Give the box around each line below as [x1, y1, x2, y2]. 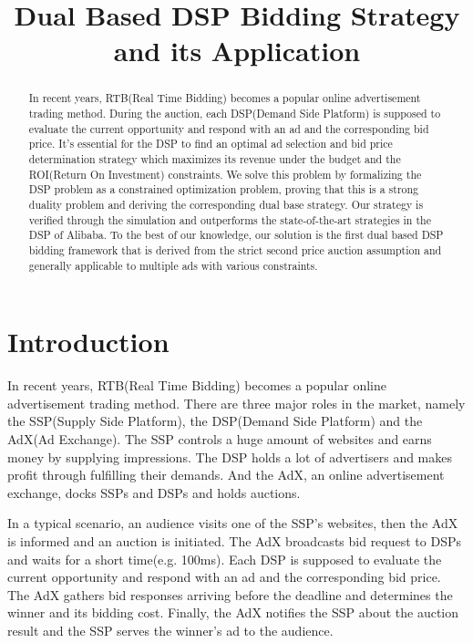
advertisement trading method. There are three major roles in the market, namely [7, 393, 466, 412]
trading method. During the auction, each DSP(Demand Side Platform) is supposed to [28, 106, 441, 121]
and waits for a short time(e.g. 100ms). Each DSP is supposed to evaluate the [7, 549, 442, 568]
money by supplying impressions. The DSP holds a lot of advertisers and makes [7, 447, 453, 466]
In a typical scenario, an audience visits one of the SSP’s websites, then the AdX [7, 513, 458, 533]
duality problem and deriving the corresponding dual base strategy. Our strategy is [28, 196, 424, 212]
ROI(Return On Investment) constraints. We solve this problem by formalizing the [28, 166, 422, 181]
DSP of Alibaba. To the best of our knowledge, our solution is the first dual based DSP [28, 227, 444, 243]
